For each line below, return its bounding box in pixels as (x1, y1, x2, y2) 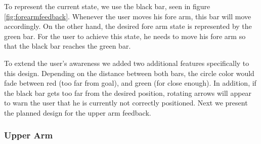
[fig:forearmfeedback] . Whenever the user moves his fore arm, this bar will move (4, 11, 251, 21)
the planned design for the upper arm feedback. (4, 107, 151, 118)
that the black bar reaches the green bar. (4, 41, 131, 51)
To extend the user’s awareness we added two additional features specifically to (4, 57, 249, 68)
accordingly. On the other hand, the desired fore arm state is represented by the (4, 21, 252, 31)
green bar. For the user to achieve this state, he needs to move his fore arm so (4, 30, 246, 41)
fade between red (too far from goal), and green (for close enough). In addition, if (4, 78, 256, 88)
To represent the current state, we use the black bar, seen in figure (4, 1, 210, 11)
